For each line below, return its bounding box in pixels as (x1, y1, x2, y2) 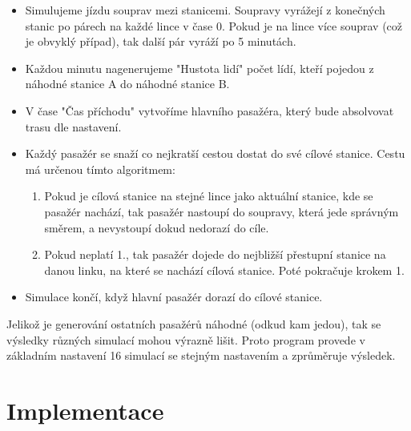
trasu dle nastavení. (25, 118, 122, 135)
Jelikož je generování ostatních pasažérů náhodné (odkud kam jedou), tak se (6, 315, 381, 332)
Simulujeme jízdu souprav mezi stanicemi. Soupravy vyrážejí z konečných (25, 2, 385, 18)
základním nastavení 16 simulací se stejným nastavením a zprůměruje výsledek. (6, 347, 396, 364)
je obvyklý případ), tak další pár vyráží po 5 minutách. (25, 33, 296, 50)
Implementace (6, 393, 164, 426)
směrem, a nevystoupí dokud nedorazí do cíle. (44, 219, 269, 236)
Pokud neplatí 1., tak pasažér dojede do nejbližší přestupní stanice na (44, 246, 386, 263)
